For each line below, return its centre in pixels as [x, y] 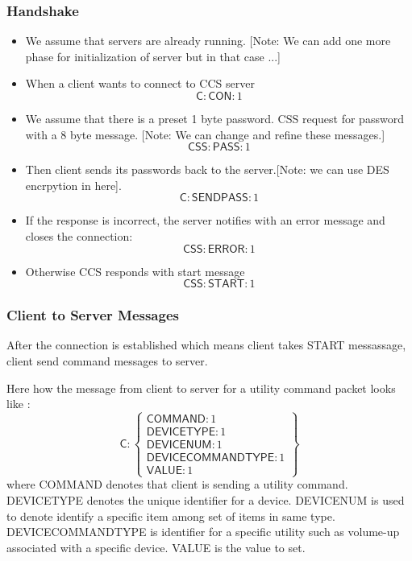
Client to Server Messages [93, 315]
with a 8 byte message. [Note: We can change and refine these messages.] [205, 134]
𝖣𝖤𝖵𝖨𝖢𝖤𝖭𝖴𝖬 [179, 445]
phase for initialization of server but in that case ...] [153, 56]
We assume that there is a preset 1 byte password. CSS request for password [214, 118]
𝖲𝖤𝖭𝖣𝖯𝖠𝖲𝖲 [220, 198]
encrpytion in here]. [73, 185]
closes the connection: [79, 235]
